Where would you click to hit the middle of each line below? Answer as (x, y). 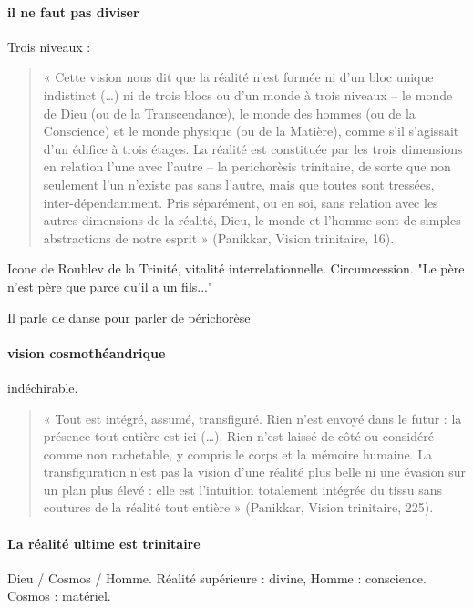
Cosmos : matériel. (59, 596)
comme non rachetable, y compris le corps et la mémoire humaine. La (238, 453)
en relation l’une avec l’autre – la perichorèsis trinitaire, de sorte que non (247, 166)
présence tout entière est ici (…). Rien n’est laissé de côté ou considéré (238, 436)
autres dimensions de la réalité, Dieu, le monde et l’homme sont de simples (252, 220)
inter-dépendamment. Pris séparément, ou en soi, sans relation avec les (241, 202)
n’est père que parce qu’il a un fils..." (110, 286)
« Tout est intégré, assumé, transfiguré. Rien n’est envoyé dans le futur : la (252, 418)
